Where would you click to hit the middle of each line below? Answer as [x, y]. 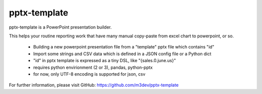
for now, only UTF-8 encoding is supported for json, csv [89, 74]
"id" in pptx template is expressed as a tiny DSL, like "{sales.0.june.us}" [105, 61]
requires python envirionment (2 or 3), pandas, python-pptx [93, 67]
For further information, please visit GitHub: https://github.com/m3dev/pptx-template [94, 85]
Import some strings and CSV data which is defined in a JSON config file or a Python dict [122, 54]
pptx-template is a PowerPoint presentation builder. [60, 27]
